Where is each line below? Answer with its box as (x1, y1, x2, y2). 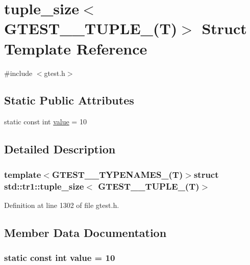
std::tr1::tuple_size (4, 179, 84, 192)
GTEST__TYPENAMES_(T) (52, 168, 183, 180)
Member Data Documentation (4, 224, 167, 240)
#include (4, 67, 33, 78)
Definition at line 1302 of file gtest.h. (4, 199, 119, 210)
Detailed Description (4, 141, 116, 157)
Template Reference (4, 38, 147, 59)
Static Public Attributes (4, 92, 134, 108)
